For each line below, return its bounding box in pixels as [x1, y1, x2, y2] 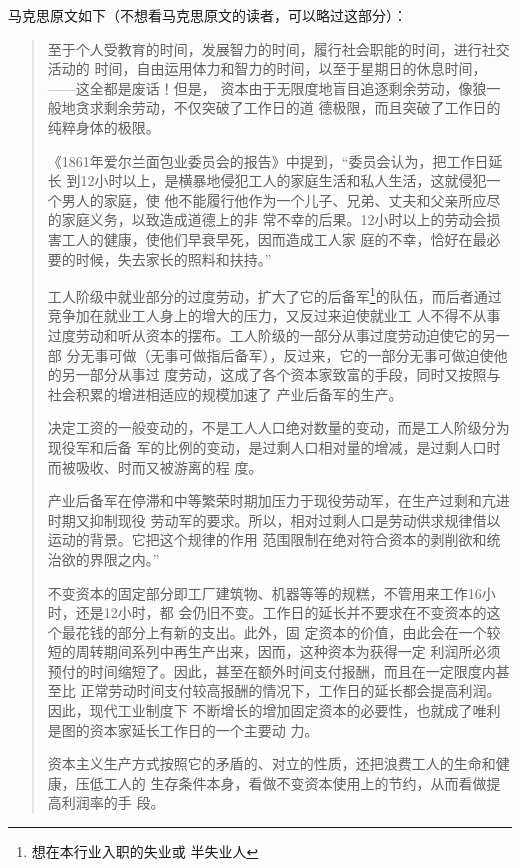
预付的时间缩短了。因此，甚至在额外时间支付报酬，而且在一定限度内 [47, 660, 496, 681]
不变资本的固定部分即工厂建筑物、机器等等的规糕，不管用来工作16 [47, 582, 482, 603]
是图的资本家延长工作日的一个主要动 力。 [47, 719, 319, 740]
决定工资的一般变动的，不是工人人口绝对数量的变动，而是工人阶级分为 [47, 417, 510, 438]
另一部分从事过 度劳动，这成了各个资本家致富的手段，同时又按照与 [61, 364, 501, 385]
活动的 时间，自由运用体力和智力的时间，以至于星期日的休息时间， [47, 58, 487, 79]
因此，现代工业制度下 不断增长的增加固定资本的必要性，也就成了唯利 [47, 700, 501, 721]
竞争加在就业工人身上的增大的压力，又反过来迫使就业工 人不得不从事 [47, 305, 501, 326]
